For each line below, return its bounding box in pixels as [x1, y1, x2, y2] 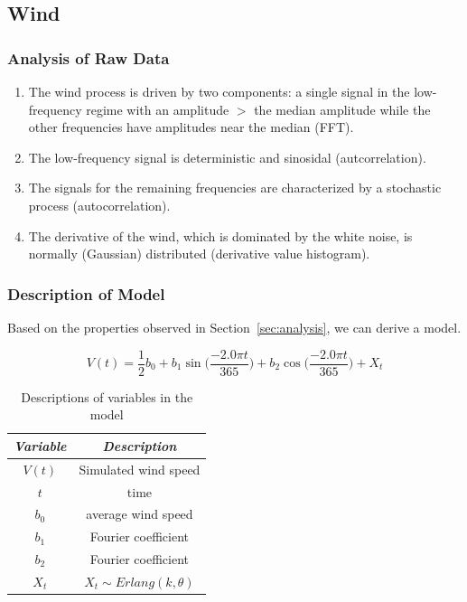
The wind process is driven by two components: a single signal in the [28, 82, 410, 100]
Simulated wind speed [79, 459, 201, 478]
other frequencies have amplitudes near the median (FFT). [28, 118, 354, 136]
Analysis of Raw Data [7, 46, 170, 69]
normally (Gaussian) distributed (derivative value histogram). [28, 244, 370, 263]
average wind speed [86, 504, 193, 523]
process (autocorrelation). [28, 195, 171, 214]
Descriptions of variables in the [21, 387, 193, 406]
